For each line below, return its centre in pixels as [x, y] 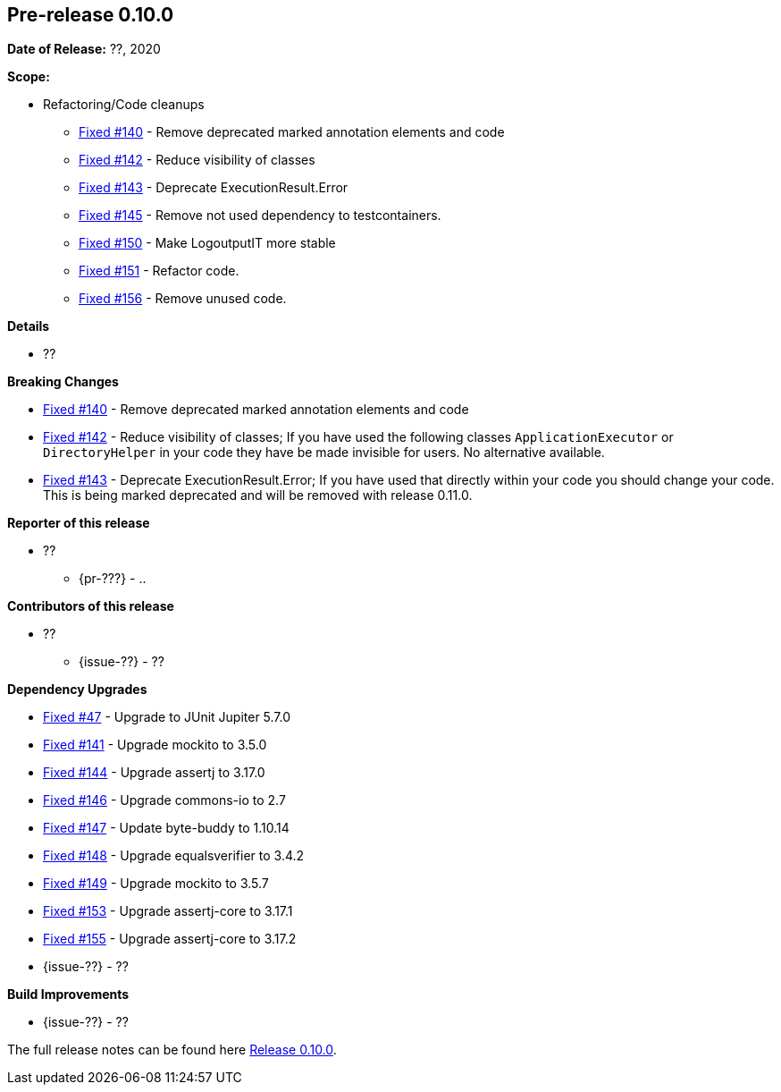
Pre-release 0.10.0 [91, 15]
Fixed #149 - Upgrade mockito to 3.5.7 [156, 884]
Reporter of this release [79, 523]
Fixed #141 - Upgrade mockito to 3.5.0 [155, 745]
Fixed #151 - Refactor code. [159, 271]
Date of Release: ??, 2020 [84, 49]
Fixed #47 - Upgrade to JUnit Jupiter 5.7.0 [167, 717]
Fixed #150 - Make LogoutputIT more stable [207, 243]
